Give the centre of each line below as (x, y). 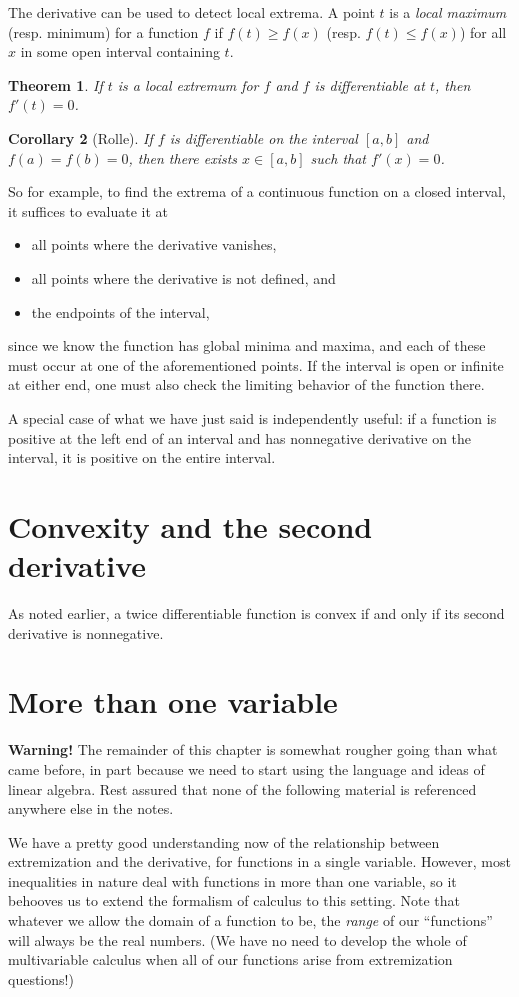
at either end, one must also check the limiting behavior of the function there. (246, 384)
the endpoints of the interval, (120, 311)
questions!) (41, 978)
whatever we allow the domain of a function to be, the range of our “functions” (250, 920)
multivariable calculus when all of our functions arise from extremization (230, 959)
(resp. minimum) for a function (103, 31)
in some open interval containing (120, 51)
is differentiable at (369, 84)
